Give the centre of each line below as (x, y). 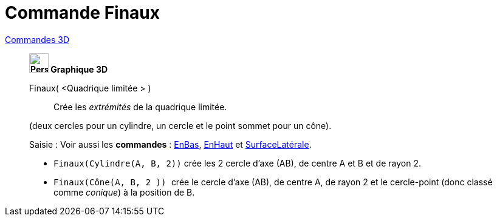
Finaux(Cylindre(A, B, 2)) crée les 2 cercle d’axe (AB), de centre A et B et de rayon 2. (237, 163)
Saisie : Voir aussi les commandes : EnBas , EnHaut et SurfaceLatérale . (170, 144)
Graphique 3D (79, 69)
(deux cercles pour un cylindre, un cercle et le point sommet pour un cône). (180, 125)
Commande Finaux (83, 13)
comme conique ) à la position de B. (124, 192)
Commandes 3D (37, 39)
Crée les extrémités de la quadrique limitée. (140, 107)
